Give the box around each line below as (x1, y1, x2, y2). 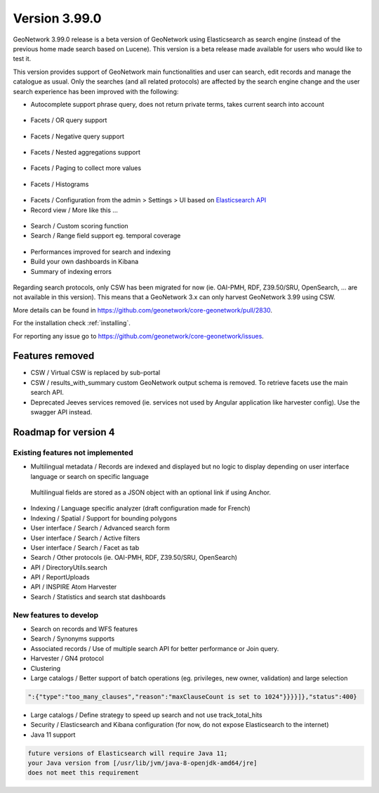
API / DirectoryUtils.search (30, 563, 108, 572)
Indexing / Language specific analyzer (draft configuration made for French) (30, 504, 251, 513)
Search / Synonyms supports (30, 634, 115, 643)
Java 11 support (30, 730, 76, 739)
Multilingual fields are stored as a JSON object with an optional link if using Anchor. (30, 488, 272, 497)
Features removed (13, 350, 95, 362)
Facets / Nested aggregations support (30, 148, 140, 157)
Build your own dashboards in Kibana (30, 257, 139, 266)
